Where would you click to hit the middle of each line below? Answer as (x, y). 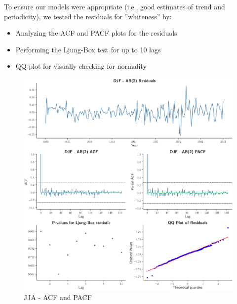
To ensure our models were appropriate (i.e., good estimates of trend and (115, 6)
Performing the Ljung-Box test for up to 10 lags (88, 49)
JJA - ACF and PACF (58, 297)
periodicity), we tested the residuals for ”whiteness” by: (88, 16)
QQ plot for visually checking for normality (81, 66)
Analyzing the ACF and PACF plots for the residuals (96, 33)
